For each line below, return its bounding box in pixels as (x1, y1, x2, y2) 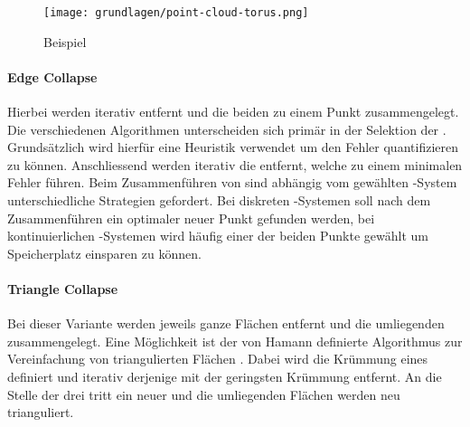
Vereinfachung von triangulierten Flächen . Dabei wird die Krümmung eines (7, 349, 428, 368)
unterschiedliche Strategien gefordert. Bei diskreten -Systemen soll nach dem (7, 191, 431, 210)
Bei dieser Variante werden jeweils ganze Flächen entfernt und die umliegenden (7, 314, 445, 333)
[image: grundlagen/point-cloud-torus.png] (43, 6, 309, 19)
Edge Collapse (7, 67, 98, 86)
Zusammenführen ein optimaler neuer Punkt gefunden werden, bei (7, 208, 375, 227)
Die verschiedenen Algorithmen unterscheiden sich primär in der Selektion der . (7, 119, 446, 138)
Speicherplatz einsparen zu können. (7, 243, 202, 262)
